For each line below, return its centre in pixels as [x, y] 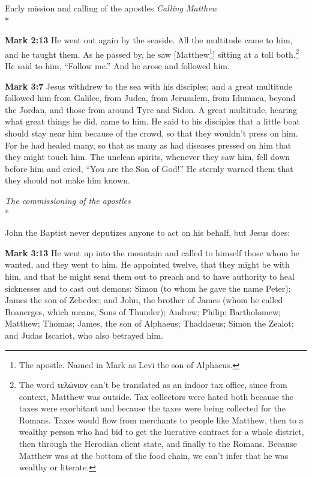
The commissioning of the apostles [68, 200]
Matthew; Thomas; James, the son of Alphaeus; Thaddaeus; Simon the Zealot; [149, 323]
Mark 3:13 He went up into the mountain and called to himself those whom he [152, 252]
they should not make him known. [67, 180]
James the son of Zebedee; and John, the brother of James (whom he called [144, 300]
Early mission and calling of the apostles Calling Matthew [111, 8]
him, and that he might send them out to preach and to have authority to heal [150, 276]
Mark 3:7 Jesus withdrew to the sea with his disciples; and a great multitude [149, 86]
